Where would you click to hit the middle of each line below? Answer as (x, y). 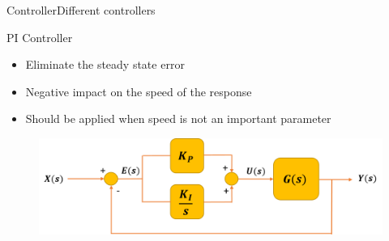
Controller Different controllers (81, 10)
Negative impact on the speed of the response (139, 91)
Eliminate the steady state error (105, 64)
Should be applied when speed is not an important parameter (178, 118)
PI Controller (40, 37)
